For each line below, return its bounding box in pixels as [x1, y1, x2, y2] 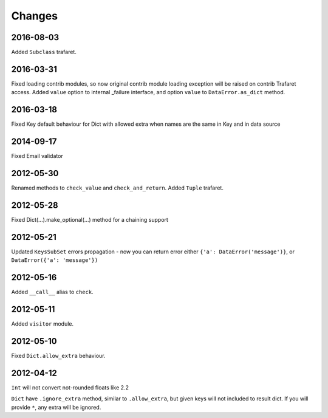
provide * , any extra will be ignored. [11, 403, 101, 411]
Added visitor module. [11, 320, 74, 327]
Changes [11, 9, 58, 22]
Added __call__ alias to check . [11, 289, 94, 296]
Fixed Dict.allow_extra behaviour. [11, 352, 106, 359]
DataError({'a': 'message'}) [11, 257, 98, 264]
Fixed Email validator [11, 152, 63, 160]
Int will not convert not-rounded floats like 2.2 [11, 383, 129, 391]
